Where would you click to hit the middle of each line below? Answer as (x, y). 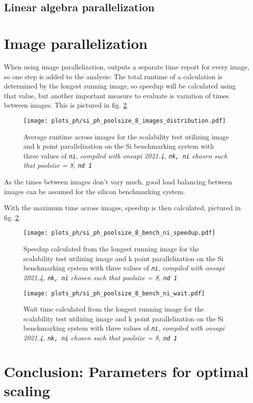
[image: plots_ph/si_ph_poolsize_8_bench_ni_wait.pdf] (114, 293)
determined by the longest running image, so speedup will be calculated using (120, 86)
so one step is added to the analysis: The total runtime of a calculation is (113, 76)
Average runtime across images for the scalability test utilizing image (126, 136)
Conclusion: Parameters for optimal (126, 371)
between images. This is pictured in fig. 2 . (66, 105)
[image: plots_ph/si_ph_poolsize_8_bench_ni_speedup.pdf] (119, 233)
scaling (27, 391)
